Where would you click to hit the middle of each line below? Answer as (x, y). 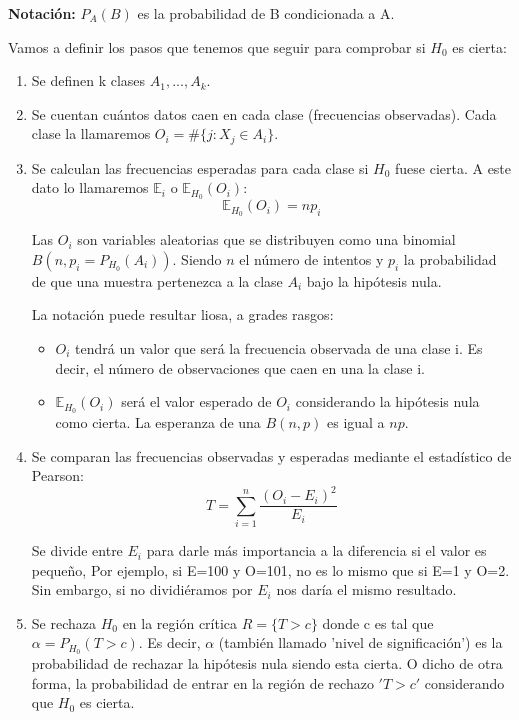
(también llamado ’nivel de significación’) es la (360, 642)
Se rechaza (63, 622)
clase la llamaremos (91, 133)
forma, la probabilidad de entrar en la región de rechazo (202, 682)
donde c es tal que (378, 622)
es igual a (355, 421)
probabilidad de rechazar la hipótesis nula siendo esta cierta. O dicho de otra (267, 663)
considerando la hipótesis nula (387, 401)
